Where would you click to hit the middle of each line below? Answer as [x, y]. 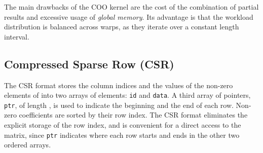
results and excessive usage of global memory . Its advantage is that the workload [129, 16]
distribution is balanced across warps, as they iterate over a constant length [122, 27]
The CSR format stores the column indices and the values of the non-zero [119, 85]
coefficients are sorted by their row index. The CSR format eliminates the [133, 115]
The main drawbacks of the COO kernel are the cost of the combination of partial [131, 7]
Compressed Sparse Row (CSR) [89, 64]
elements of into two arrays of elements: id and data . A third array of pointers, [127, 95]
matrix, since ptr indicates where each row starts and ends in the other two [122, 135]
